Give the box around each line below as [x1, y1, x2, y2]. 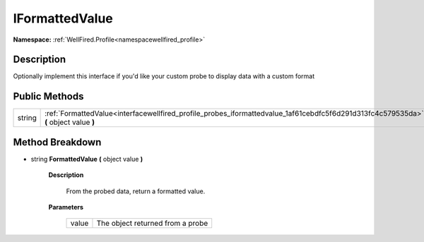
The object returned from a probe [96, 219, 208, 229]
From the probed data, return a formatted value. [66, 187, 206, 195]
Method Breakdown [13, 136, 102, 148]
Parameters [48, 203, 84, 212]
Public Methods [13, 90, 84, 102]
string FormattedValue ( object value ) [30, 155, 143, 163]
